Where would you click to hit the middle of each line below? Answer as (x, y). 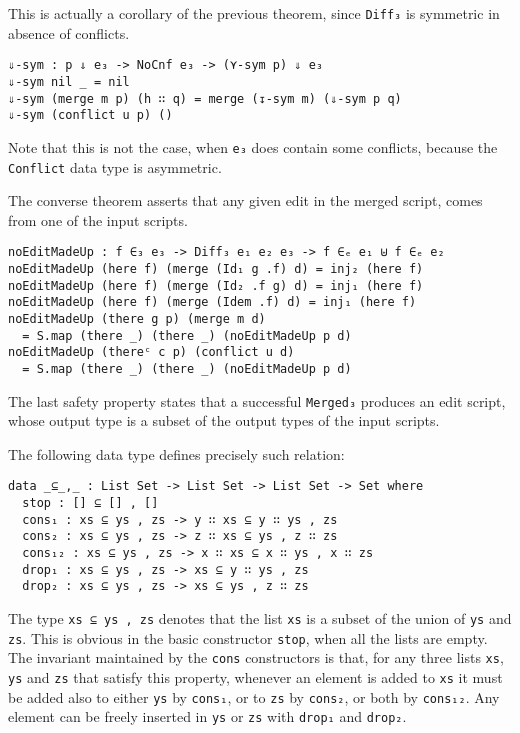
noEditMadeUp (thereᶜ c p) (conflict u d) (151, 352)
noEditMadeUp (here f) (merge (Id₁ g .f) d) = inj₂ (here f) (216, 269)
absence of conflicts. (69, 32)
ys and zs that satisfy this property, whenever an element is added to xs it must (255, 677)
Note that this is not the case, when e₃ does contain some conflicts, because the (253, 146)
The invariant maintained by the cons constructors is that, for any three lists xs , (256, 657)
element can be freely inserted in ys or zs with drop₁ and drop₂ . (207, 716)
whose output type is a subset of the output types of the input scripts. (224, 420)
